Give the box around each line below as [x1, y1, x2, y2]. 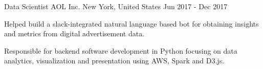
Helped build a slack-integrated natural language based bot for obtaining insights [4, 18, 259, 29]
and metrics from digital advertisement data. [4, 28, 145, 39]
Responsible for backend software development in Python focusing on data [4, 45, 237, 56]
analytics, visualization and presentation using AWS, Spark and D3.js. [4, 55, 225, 66]
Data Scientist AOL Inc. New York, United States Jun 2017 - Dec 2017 [4, 1, 228, 11]
